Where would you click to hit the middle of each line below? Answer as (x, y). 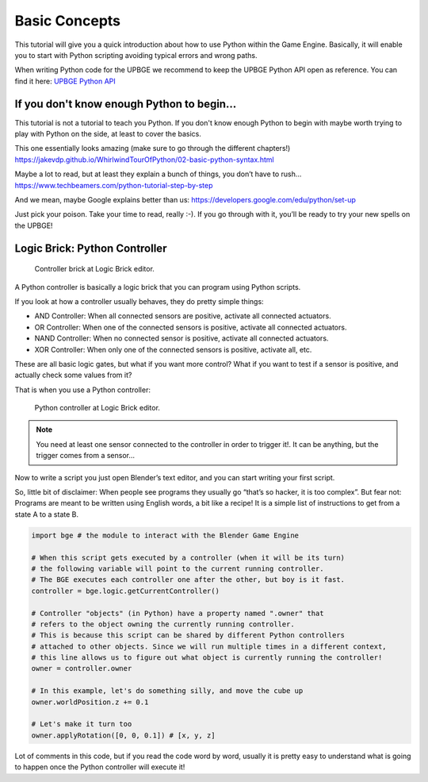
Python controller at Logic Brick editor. (97, 408)
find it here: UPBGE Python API (65, 81)
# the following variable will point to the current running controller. (178, 568)
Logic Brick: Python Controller (91, 248)
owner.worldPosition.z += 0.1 (90, 702)
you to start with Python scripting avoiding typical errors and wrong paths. (136, 55)
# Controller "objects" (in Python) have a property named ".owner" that (178, 613)
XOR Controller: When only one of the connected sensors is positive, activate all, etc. (173, 349)
